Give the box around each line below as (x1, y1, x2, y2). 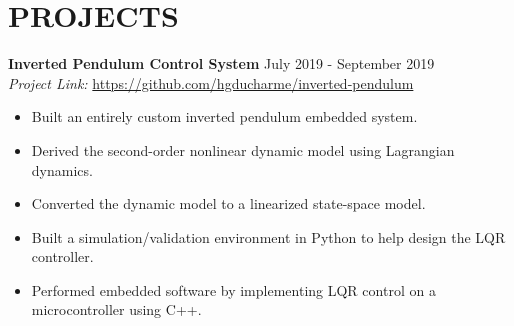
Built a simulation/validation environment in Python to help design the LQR (31, 226, 506, 247)
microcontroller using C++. (31, 299, 202, 320)
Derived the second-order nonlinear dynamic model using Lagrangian (31, 139, 455, 160)
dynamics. (31, 159, 93, 180)
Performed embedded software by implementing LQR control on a (31, 279, 436, 300)
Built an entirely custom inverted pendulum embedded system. (31, 106, 418, 127)
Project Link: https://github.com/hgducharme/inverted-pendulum (8, 72, 414, 93)
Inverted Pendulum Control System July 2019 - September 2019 (8, 53, 435, 74)
